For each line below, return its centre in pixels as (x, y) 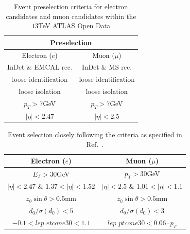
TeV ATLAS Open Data (74, 26)
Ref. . (95, 144)
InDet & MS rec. (107, 67)
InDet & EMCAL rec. (40, 67)
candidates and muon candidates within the (71, 16)
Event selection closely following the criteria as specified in (95, 135)
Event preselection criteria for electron (71, 6)
